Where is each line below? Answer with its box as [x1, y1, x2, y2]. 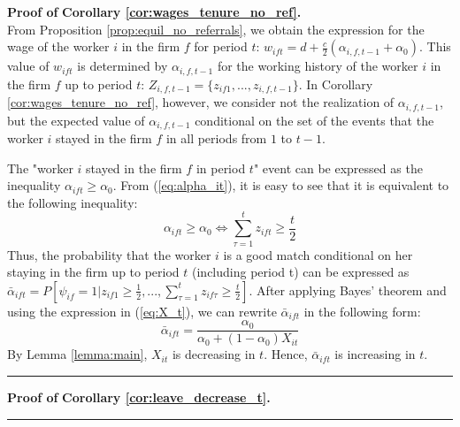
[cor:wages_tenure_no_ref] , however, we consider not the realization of [7, 93, 395, 111]
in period [195, 158, 246, 177]
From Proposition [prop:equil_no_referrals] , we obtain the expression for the [7, 19, 425, 38]
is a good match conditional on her [223, 245, 413, 263]
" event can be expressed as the [253, 158, 423, 177]
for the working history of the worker [217, 57, 418, 75]
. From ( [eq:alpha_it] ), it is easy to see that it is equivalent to [112, 176, 449, 194]
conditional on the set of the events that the [195, 111, 434, 129]
